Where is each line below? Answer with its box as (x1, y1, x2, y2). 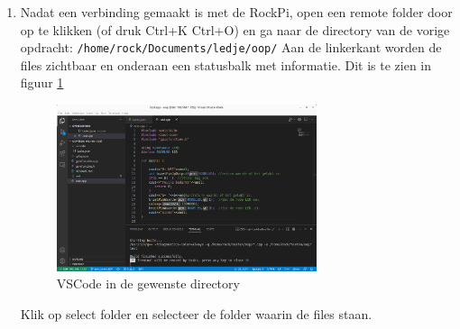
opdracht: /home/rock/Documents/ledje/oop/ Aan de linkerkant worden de (20, 38, 442, 57)
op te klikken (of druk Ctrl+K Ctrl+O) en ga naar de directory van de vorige (20, 20, 450, 39)
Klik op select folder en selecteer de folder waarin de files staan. (20, 305, 373, 324)
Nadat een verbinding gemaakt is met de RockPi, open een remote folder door (20, 3, 453, 21)
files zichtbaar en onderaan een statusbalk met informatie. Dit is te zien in (20, 55, 432, 74)
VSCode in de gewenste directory (56, 274, 240, 293)
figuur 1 (20, 73, 64, 92)
